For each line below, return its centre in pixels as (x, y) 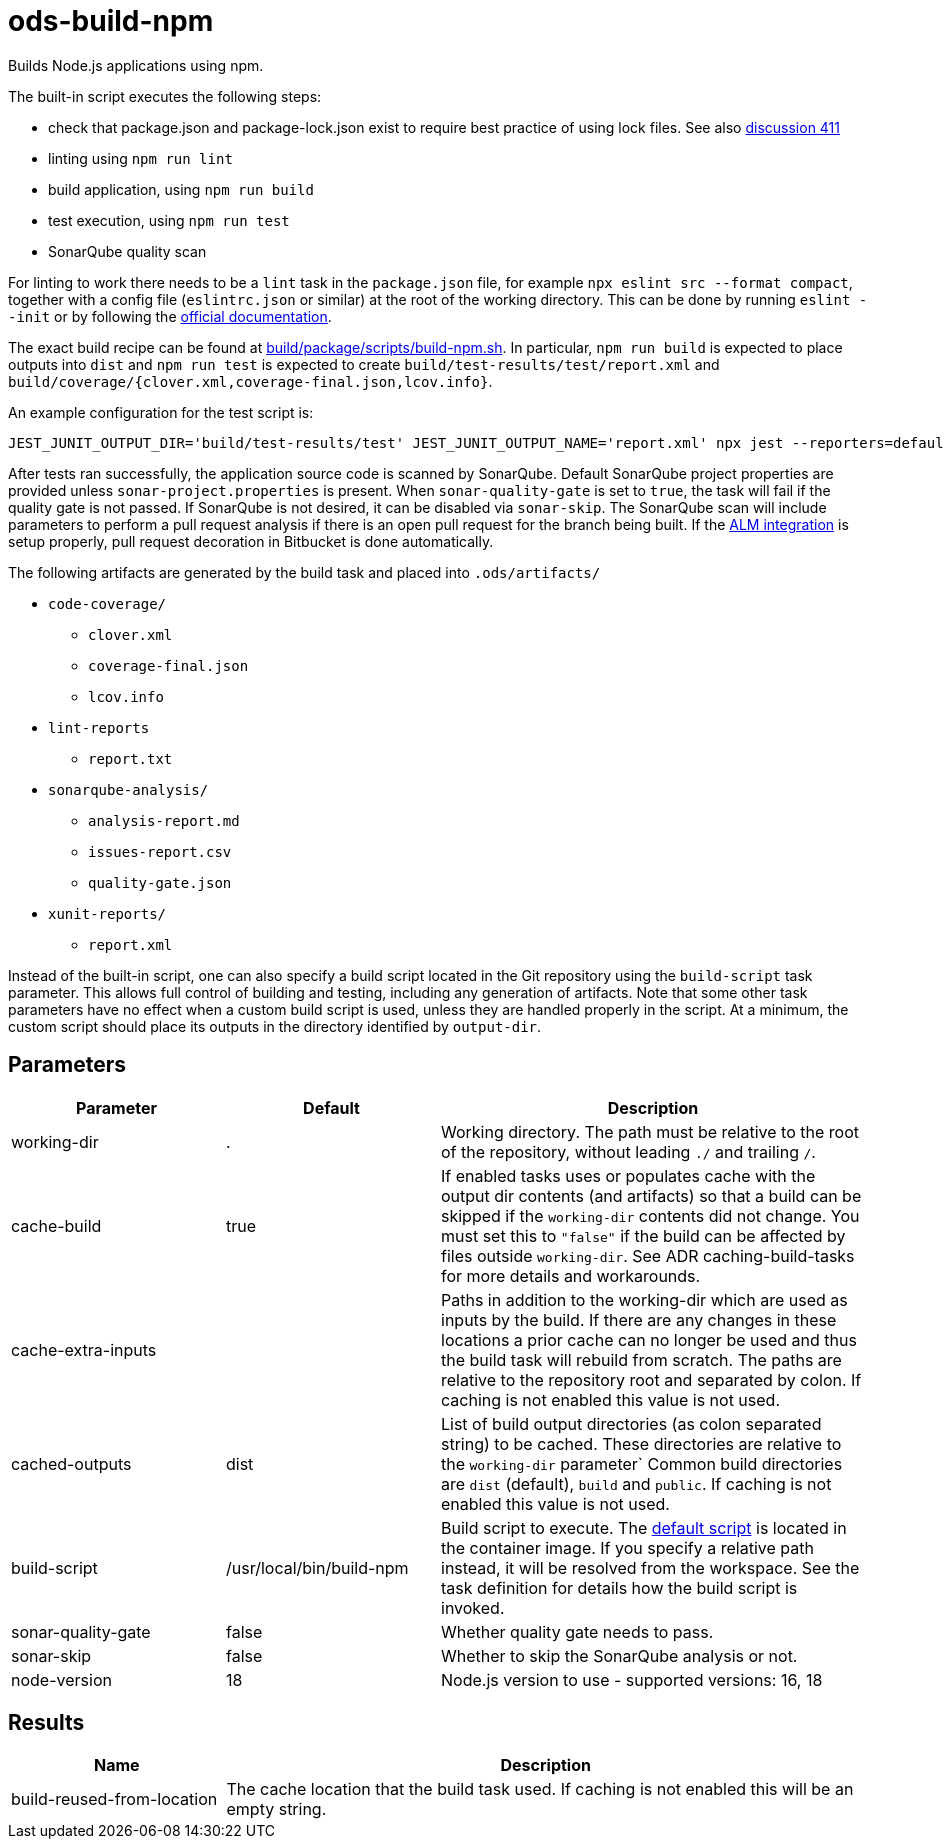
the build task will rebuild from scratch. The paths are (641, 1359)
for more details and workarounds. (571, 1275)
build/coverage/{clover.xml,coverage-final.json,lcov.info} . (250, 381)
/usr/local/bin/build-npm (317, 1567)
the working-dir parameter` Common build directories (642, 1463)
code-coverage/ (107, 603)
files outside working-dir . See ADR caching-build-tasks (648, 1255)
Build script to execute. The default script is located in (644, 1527)
